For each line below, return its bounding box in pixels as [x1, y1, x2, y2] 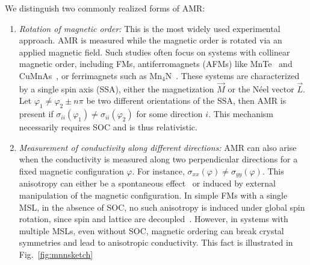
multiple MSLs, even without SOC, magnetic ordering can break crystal [19, 224, 284, 237]
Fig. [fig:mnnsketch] [19, 247, 93, 260]
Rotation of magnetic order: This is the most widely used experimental [19, 22, 281, 34]
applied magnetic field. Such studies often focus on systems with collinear [19, 45, 290, 58]
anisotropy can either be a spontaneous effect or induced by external [19, 177, 276, 190]
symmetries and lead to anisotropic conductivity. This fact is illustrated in [19, 236, 293, 249]
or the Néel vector [228, 82, 294, 95]
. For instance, [132, 164, 185, 177]
